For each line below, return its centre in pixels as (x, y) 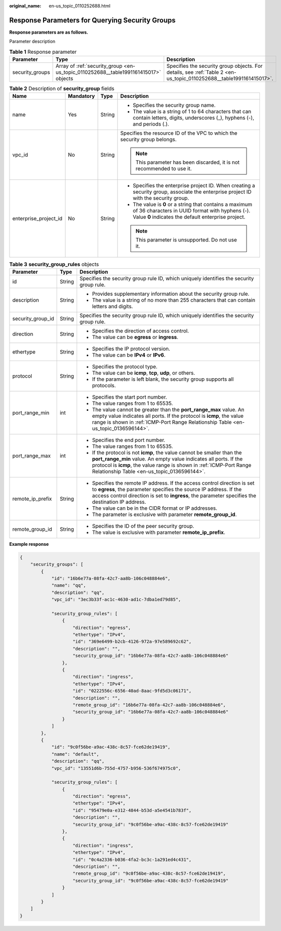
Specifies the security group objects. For (215, 66)
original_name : (25, 6)
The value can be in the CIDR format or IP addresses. (155, 508)
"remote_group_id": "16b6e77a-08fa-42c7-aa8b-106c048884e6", (150, 705)
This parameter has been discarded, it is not (188, 162)
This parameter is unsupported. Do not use (186, 240)
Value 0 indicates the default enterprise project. (189, 217)
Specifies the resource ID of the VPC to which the (179, 133)
